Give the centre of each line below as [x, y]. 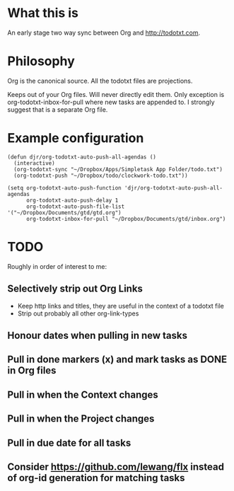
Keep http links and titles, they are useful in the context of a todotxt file [121, 306]
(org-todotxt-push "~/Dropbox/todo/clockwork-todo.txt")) [101, 175]
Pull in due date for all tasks [69, 443]
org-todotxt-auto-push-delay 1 [72, 200]
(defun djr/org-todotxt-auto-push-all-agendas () [82, 157]
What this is [43, 13]
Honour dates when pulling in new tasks [98, 335]
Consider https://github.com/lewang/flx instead [116, 467]
